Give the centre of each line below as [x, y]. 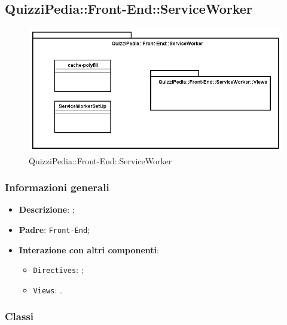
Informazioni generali [57, 187]
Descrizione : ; [47, 209]
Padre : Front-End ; [54, 229]
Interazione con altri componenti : [89, 249]
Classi [19, 316]
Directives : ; [58, 270]
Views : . [48, 289]
